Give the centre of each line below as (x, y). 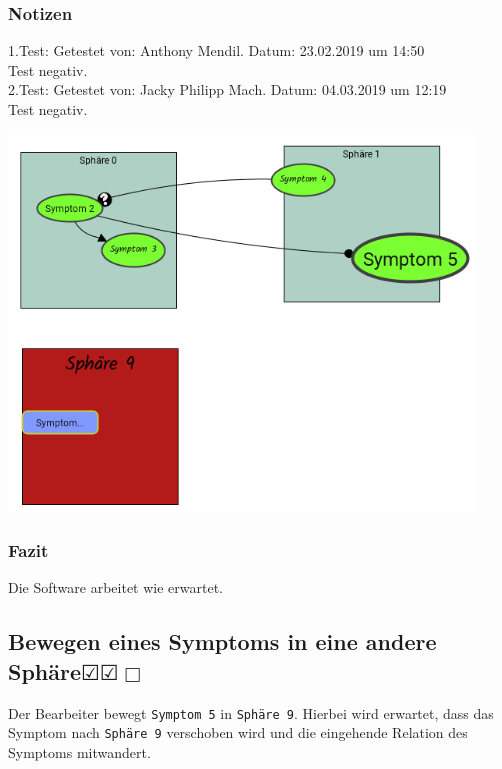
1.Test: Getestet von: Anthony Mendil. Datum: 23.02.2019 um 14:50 (216, 50)
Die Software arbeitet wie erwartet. (115, 587)
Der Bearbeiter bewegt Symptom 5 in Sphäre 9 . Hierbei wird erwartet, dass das (251, 712)
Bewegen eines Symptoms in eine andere (222, 641)
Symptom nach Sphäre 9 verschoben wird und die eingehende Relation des (238, 732)
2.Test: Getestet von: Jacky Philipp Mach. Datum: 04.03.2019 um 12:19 (227, 89)
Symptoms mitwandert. (79, 751)
